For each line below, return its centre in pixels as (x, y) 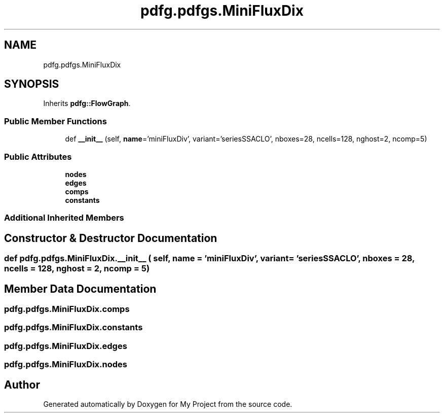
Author (22, 385)
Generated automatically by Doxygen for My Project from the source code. (168, 404)
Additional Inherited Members (64, 218)
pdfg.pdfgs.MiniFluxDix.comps (67, 309)
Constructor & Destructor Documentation (111, 238)
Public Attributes (38, 157)
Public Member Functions (55, 121)
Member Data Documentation (80, 289)
